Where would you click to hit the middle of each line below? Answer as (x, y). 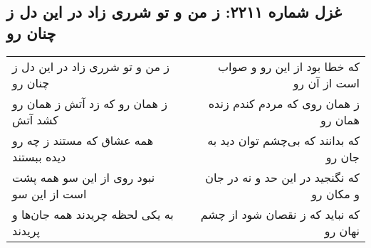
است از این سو (49, 193)
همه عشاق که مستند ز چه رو (83, 140)
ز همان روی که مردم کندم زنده (284, 103)
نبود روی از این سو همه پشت (84, 177)
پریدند (26, 230)
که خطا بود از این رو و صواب (288, 66)
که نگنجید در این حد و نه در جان (282, 177)
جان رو (343, 156)
